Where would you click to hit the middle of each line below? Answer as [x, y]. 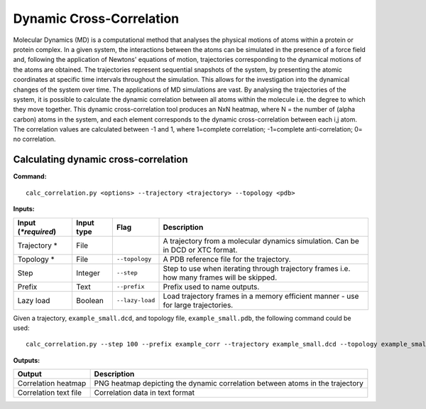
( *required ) [37, 231]
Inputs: [24, 209]
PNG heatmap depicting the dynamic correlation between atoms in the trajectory [229, 383]
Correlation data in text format [144, 393]
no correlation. [34, 139]
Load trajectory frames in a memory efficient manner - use [261, 296]
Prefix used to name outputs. [211, 287]
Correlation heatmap [52, 383]
